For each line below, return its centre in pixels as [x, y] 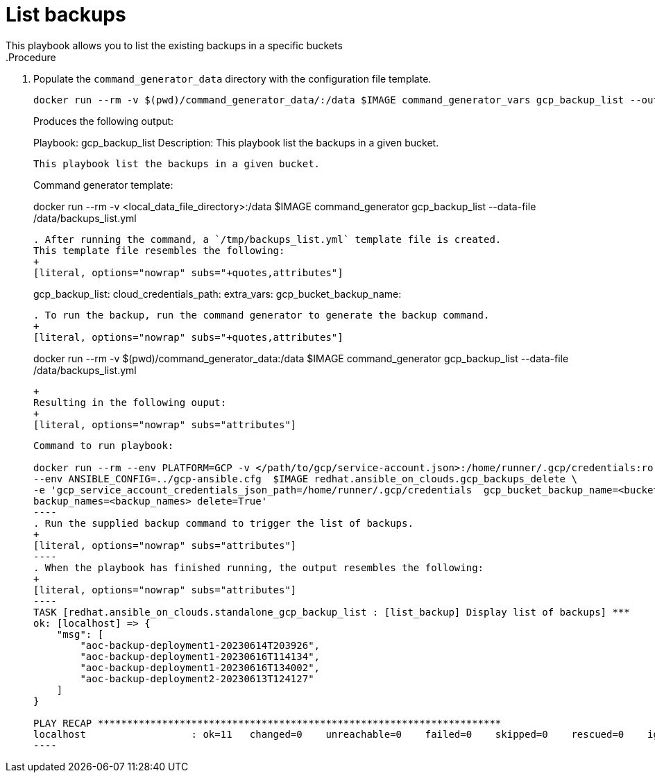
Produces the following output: [104, 121]
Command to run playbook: [104, 445]
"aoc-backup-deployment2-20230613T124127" [197, 678]
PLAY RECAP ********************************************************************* [267, 723]
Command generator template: [103, 185]
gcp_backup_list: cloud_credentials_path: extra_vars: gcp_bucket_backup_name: [218, 294]
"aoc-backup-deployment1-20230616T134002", [200, 667]
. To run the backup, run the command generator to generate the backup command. [262, 315]
